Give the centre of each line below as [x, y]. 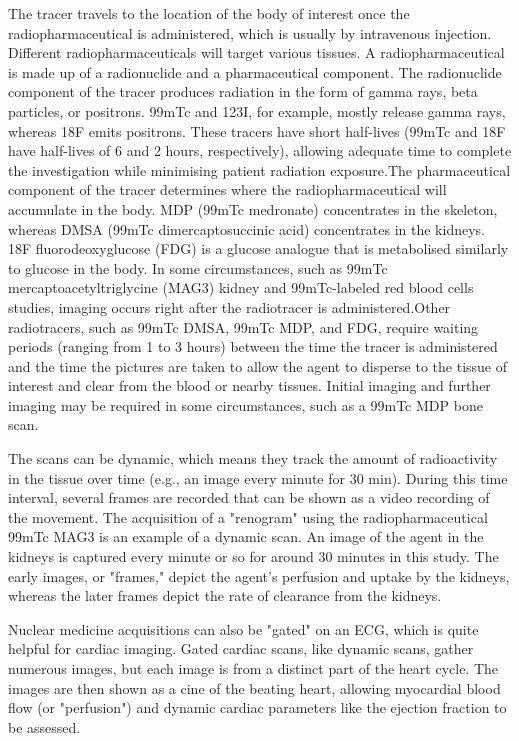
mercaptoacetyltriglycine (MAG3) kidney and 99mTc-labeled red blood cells [241, 287]
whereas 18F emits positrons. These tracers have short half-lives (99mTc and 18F [257, 130]
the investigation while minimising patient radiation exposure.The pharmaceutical [259, 169]
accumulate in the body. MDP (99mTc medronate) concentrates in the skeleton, [253, 208]
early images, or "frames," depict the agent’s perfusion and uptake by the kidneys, [259, 575]
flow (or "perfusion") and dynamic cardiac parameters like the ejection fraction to [257, 707]
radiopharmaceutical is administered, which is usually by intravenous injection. [250, 32]
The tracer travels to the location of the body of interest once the [209, 13]
